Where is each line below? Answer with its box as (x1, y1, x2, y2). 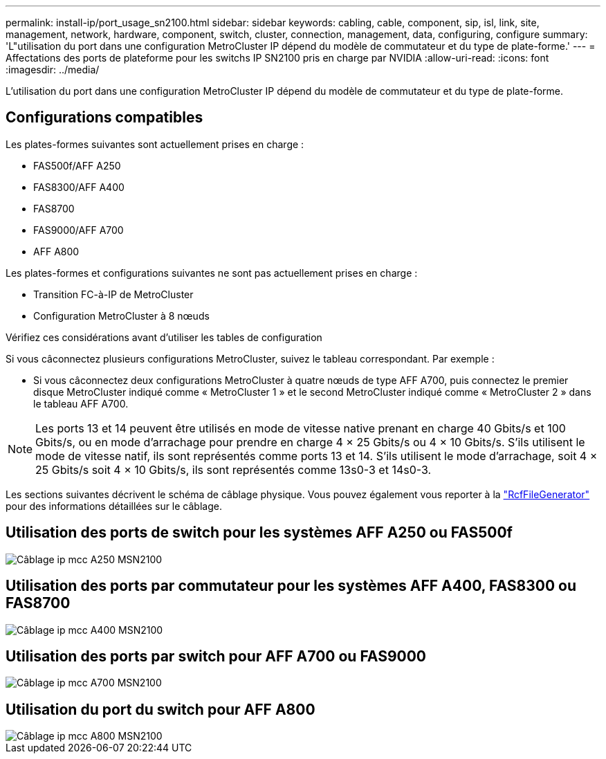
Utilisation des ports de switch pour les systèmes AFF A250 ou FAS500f (6, 524, 513, 542)
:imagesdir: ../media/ (6, 64, 100, 75)
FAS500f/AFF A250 (33, 159, 121, 172)
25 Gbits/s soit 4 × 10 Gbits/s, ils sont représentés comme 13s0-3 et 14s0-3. (35, 462, 432, 477)
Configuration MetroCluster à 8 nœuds (33, 309, 210, 322)
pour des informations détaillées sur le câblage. (6, 500, 222, 512)
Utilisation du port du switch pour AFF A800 (6, 700, 315, 718)
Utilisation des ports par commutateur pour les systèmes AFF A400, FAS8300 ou (6, 577, 577, 595)
